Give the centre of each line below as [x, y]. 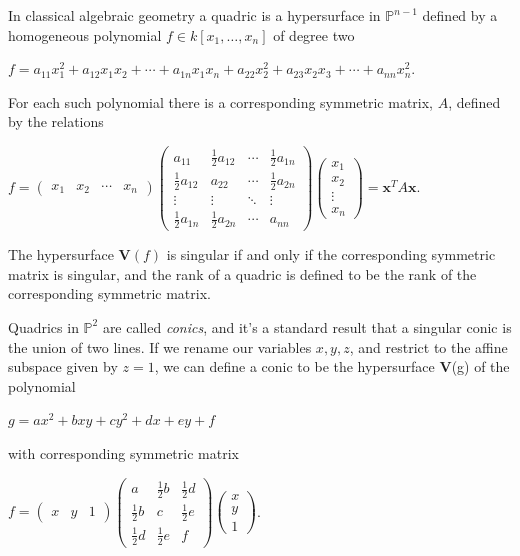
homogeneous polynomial [85, 34]
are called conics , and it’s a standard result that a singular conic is [307, 326]
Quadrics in [43, 326]
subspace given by [63, 366]
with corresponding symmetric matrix [123, 452]
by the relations [56, 121]
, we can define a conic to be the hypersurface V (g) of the [332, 366]
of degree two [314, 34]
